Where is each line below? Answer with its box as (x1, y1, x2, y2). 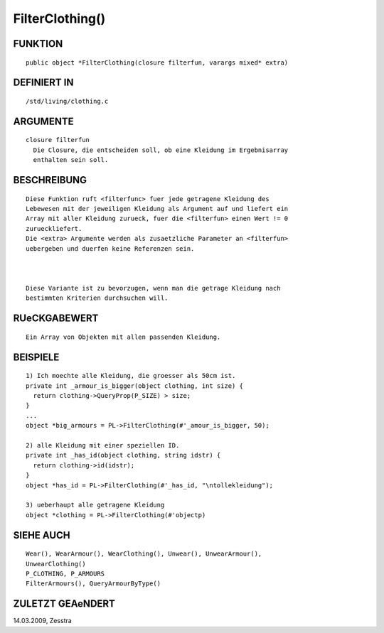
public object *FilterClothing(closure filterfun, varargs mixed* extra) (26, 58, 289, 67)
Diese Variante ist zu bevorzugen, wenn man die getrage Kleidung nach (26, 284, 281, 293)
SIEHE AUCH (13, 529, 70, 541)
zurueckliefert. (26, 224, 82, 232)
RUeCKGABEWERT (13, 313, 99, 325)
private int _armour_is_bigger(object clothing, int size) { (26, 382, 243, 390)
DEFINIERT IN (13, 77, 74, 89)
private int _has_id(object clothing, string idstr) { (26, 451, 221, 460)
